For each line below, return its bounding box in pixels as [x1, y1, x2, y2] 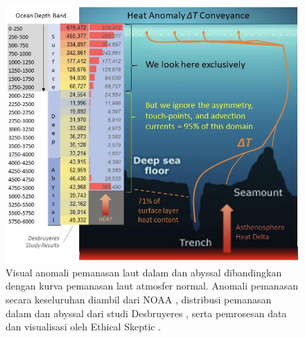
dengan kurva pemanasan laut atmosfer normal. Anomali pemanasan [6, 278, 298, 293]
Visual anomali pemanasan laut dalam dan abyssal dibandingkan [6, 265, 282, 279]
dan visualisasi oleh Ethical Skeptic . [6, 319, 162, 334]
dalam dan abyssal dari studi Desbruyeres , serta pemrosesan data [6, 305, 287, 320]
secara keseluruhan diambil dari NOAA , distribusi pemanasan [6, 292, 272, 306]
